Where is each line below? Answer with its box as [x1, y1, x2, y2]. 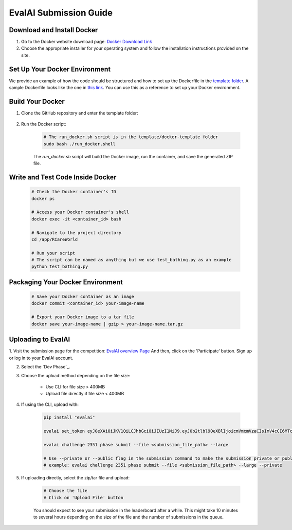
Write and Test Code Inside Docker [9, 173, 117, 181]
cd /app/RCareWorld [31, 237, 78, 242]
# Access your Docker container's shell [31, 209, 129, 215]
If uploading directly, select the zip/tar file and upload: [21, 475, 130, 481]
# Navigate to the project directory [31, 230, 122, 236]
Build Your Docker [9, 97, 65, 106]
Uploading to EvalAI [9, 335, 70, 344]
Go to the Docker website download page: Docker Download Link [21, 39, 152, 45]
